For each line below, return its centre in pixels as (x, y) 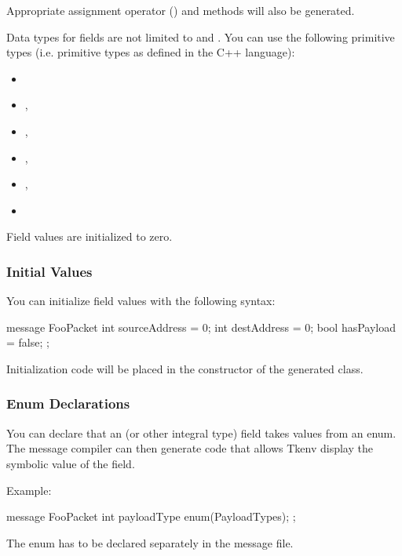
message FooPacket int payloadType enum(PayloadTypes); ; (151, 516)
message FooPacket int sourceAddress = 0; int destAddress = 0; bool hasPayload (201, 327)
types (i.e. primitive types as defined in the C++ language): (151, 52)
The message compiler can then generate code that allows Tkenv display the (190, 448)
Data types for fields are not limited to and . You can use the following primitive (201, 36)
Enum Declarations (68, 403)
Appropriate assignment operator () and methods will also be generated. (181, 10)
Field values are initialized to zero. (90, 236)
